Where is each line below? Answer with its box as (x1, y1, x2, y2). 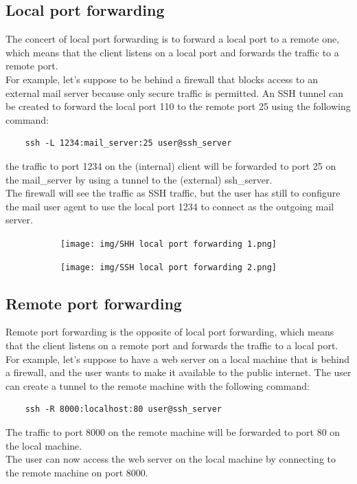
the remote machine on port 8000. (5, 465, 148, 479)
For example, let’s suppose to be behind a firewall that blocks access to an (5, 71, 318, 86)
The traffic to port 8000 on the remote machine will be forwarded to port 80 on (5, 425, 341, 439)
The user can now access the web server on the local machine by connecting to (5, 452, 336, 466)
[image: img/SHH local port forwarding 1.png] (60, 239, 277, 249)
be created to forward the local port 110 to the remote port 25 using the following (5, 99, 351, 113)
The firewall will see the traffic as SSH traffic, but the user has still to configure (5, 186, 341, 200)
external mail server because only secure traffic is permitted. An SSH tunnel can (5, 85, 344, 100)
